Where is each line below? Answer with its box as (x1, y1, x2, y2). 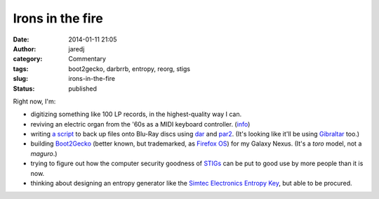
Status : (13, 84, 35, 93)
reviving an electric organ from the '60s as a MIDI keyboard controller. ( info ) (30, 120, 251, 128)
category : (13, 55, 43, 63)
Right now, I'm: (13, 97, 56, 105)
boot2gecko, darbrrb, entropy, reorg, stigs (68, 64, 191, 73)
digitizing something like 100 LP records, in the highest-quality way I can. (30, 110, 242, 119)
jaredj (68, 44, 85, 53)
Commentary (68, 55, 107, 63)
